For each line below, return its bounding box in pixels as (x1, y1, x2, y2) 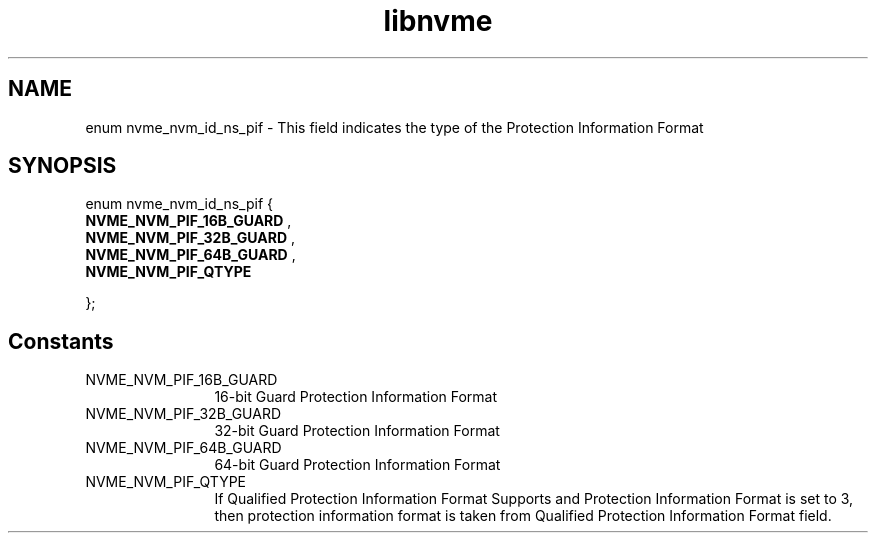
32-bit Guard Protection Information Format (214, 422, 500, 440)
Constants (8, 328, 114, 354)
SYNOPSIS (8, 153, 117, 179)
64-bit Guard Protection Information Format (214, 456, 501, 474)
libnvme (383, 4, 493, 38)
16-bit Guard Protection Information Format (214, 388, 498, 406)
